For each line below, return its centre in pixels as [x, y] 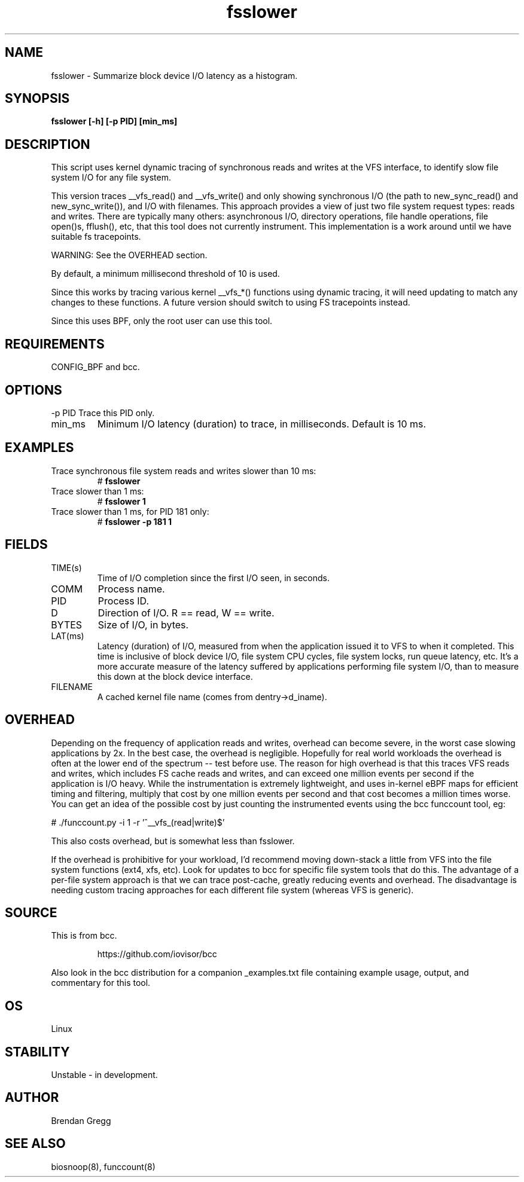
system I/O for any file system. [111, 178]
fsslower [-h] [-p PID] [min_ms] [114, 121]
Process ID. [124, 601]
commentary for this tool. [101, 983]
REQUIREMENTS [55, 344]
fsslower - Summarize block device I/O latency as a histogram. [174, 75]
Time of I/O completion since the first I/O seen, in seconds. [213, 578]
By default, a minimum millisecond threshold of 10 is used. [165, 274]
